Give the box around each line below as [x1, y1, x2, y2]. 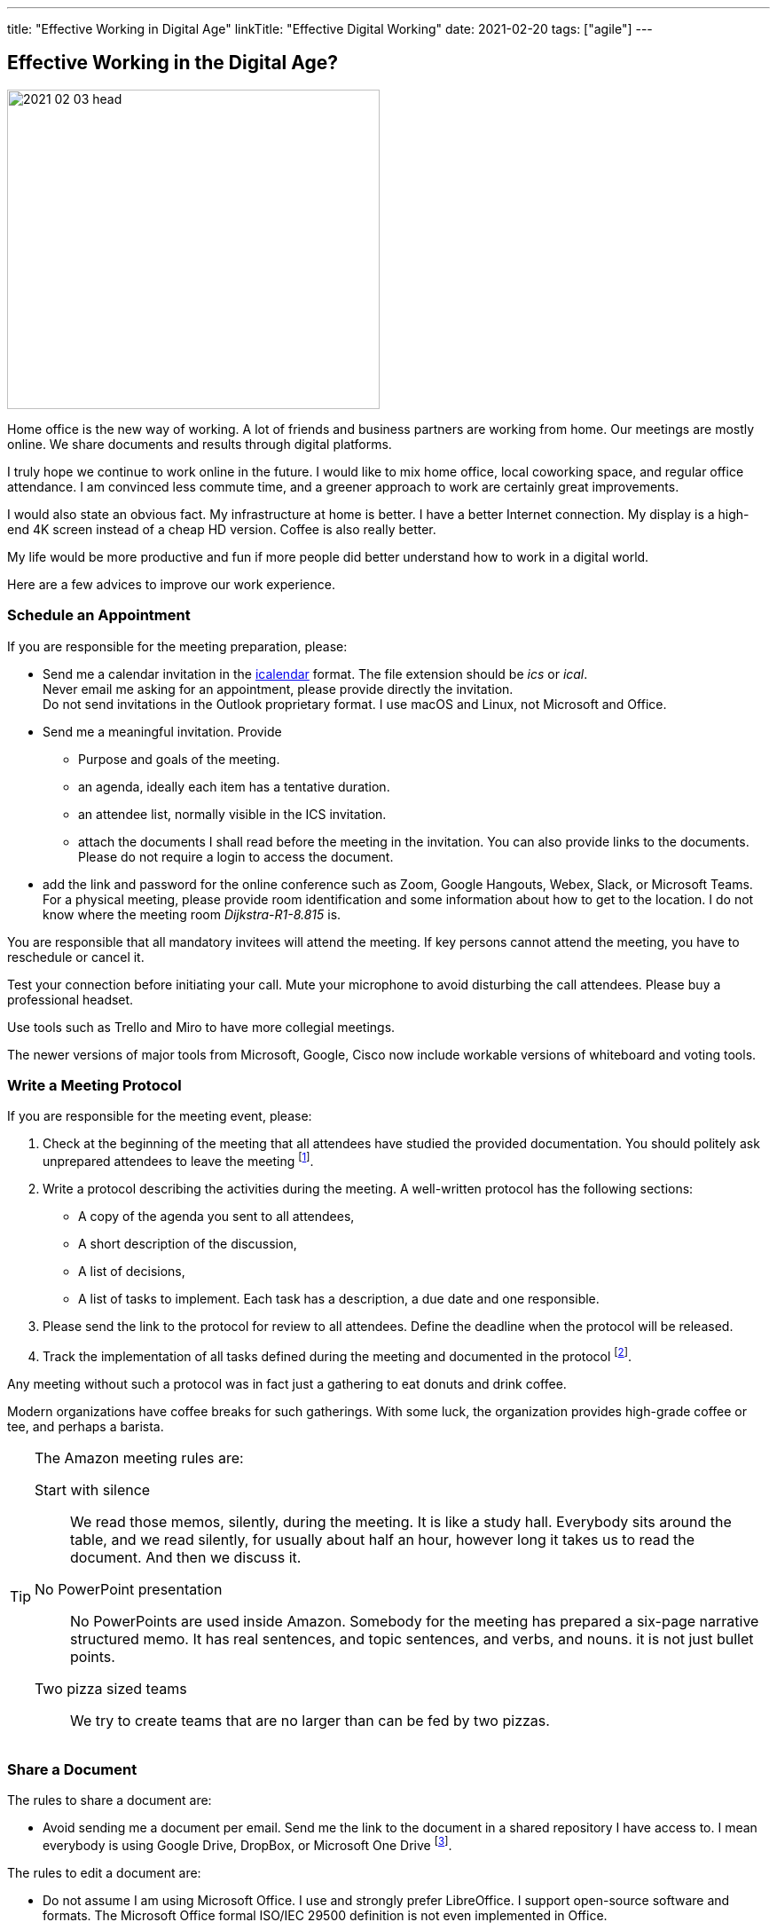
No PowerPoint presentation [35, 1579, 223, 1598]
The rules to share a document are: [7, 1792, 212, 1808]
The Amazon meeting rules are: [35, 1448, 244, 1467]
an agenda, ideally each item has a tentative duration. [78, 778, 390, 794]
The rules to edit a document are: [7, 1865, 201, 1881]
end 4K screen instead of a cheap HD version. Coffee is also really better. [7, 521, 436, 537]
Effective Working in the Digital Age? [7, 51, 339, 75]
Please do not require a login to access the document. [78, 848, 394, 864]
